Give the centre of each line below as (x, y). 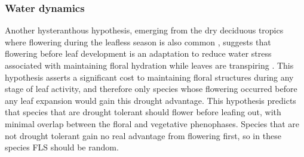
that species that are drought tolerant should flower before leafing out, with (143, 112)
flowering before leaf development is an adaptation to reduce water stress (138, 53)
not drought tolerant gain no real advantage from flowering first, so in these (143, 135)
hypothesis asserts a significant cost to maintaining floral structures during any (149, 77)
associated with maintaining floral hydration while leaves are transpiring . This (149, 65)
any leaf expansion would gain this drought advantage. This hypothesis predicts (151, 100)
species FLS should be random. (62, 147)
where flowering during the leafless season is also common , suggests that (138, 41)
